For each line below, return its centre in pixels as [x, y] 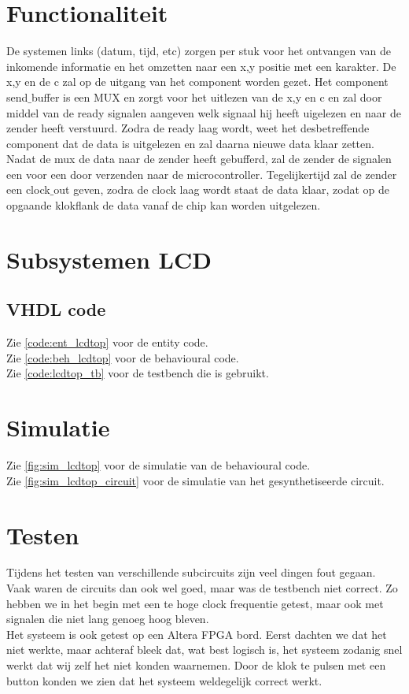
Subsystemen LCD [109, 259]
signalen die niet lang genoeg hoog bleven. [108, 619]
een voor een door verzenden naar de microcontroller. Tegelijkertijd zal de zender [202, 174]
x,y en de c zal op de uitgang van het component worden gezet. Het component [197, 82]
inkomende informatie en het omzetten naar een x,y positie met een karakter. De [201, 66]
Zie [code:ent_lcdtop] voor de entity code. [107, 342]
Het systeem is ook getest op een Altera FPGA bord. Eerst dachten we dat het [197, 634]
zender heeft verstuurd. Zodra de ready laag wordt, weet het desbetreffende [188, 128]
